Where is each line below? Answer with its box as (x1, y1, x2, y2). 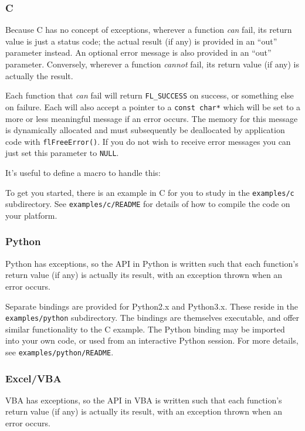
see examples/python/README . (5, 345, 114, 358)
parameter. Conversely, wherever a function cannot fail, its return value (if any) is (5, 58, 300, 70)
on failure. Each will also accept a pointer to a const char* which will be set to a (5, 100, 301, 113)
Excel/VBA (5, 371, 62, 385)
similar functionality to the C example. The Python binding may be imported (5, 323, 285, 335)
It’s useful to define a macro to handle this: (5, 167, 161, 178)
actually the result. (5, 69, 73, 82)
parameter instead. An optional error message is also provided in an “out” (5, 46, 272, 59)
